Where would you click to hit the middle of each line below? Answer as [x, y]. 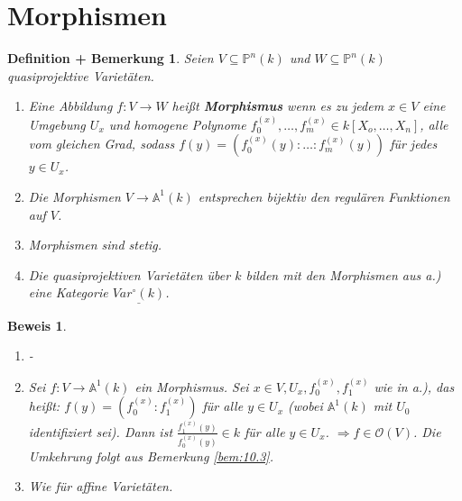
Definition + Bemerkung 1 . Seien [111, 58]
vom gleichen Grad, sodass [102, 144]
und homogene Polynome [177, 124]
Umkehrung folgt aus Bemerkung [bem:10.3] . [151, 455]
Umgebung [57, 124]
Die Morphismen [74, 196]
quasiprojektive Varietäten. [81, 75]
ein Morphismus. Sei [192, 386]
